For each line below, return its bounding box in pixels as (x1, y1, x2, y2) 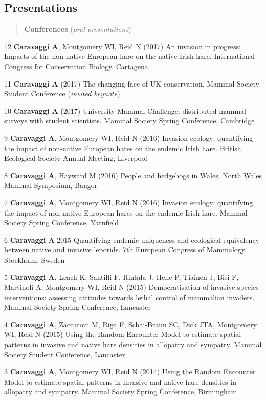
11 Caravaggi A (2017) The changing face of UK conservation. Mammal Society (4, 78, 259, 89)
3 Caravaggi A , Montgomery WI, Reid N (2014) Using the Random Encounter (4, 366, 256, 377)
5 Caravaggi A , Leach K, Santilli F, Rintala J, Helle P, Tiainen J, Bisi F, (4, 271, 239, 282)
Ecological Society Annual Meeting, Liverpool (4, 153, 147, 163)
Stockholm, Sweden (4, 254, 65, 265)
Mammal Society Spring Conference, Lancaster (4, 302, 151, 312)
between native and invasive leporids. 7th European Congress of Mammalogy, (4, 244, 247, 255)
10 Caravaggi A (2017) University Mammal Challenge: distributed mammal (4, 105, 247, 116)
